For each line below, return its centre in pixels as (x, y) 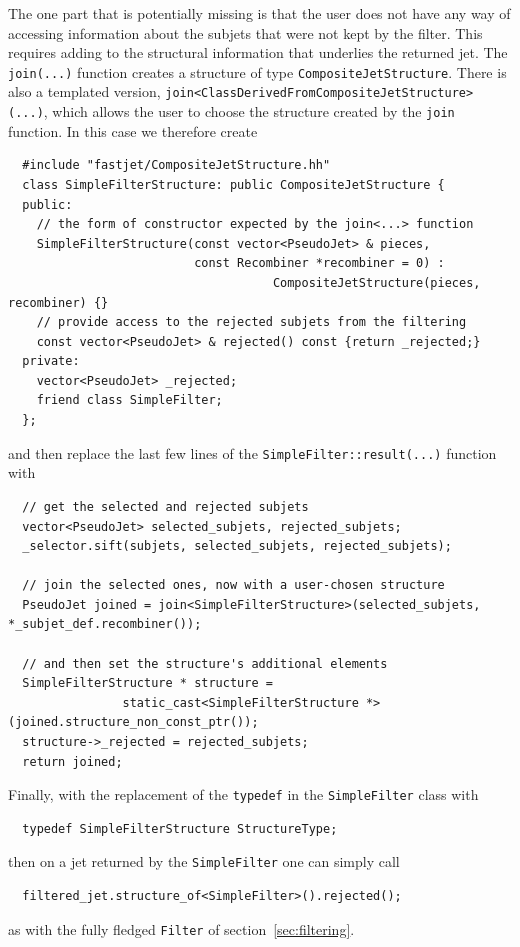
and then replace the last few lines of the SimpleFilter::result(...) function (252, 452)
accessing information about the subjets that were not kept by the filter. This (245, 32)
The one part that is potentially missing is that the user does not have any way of (259, 13)
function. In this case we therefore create (133, 130)
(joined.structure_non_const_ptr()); (133, 722)
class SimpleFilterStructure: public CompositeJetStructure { (233, 184)
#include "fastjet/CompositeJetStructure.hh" (176, 165)
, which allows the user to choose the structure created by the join (249, 111)
